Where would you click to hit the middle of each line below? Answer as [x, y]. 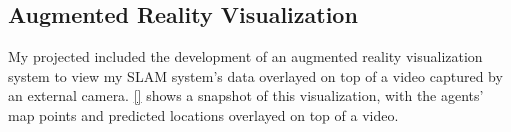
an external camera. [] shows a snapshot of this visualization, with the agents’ [246, 95]
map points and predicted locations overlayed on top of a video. [203, 114]
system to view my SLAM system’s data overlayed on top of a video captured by [255, 75]
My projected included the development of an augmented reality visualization [245, 56]
